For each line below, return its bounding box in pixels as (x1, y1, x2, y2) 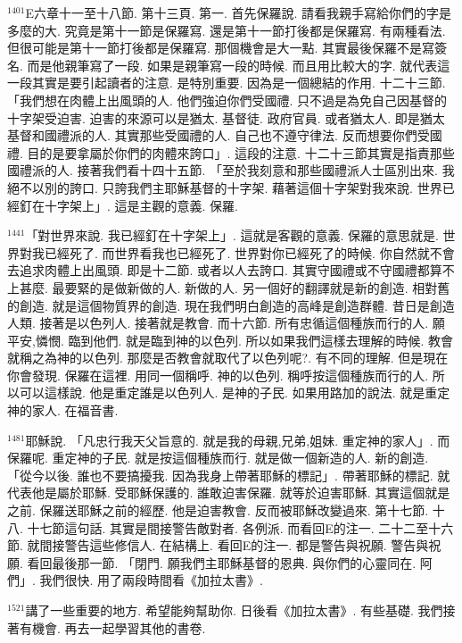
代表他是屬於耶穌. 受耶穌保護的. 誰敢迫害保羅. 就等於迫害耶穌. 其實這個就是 (7, 483, 450, 502)
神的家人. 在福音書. (7, 401, 119, 420)
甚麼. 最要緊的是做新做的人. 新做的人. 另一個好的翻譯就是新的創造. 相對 (19, 278, 438, 296)
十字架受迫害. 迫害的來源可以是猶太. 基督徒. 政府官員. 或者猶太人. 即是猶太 (7, 108, 445, 127)
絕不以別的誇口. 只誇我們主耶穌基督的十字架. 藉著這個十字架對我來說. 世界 (7, 178, 442, 196)
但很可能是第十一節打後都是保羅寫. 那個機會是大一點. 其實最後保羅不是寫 (7, 38, 435, 57)
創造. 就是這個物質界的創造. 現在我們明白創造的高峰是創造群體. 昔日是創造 (19, 296, 455, 314)
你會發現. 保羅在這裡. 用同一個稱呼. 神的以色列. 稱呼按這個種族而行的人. (7, 365, 429, 384)
